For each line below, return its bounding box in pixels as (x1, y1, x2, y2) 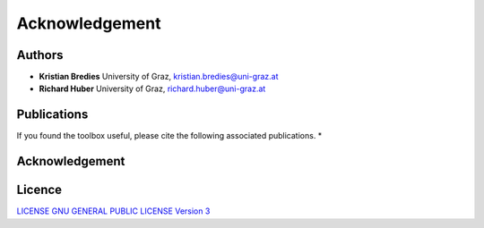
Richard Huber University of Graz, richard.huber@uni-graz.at (39, 83, 266, 94)
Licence (16, 182, 63, 198)
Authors (16, 47, 64, 63)
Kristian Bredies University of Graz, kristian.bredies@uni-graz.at (39, 72, 279, 82)
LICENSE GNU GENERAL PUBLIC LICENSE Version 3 (16, 206, 211, 216)
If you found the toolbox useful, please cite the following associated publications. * (16, 131, 323, 141)
